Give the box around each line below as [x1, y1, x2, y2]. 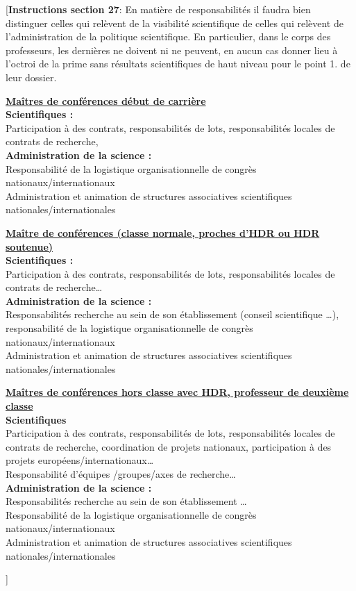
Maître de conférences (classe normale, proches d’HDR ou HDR [6, 225, 320, 240]
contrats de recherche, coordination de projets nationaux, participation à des [6, 439, 332, 453]
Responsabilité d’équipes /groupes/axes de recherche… [6, 467, 236, 481]
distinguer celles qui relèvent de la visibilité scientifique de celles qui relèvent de [6, 15, 344, 30]
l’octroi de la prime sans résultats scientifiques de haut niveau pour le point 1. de [6, 56, 350, 71]
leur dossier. [6, 69, 57, 84]
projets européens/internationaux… [6, 453, 154, 467]
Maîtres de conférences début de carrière [6, 93, 206, 108]
